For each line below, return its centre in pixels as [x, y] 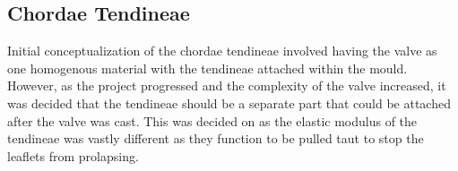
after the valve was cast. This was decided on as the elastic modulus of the [212, 120]
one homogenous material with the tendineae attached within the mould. [207, 68]
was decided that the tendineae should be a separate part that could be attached [229, 103]
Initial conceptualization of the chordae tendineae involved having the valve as [222, 51]
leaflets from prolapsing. [73, 155]
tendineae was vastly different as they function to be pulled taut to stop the [216, 138]
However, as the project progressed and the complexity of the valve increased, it [227, 85]
